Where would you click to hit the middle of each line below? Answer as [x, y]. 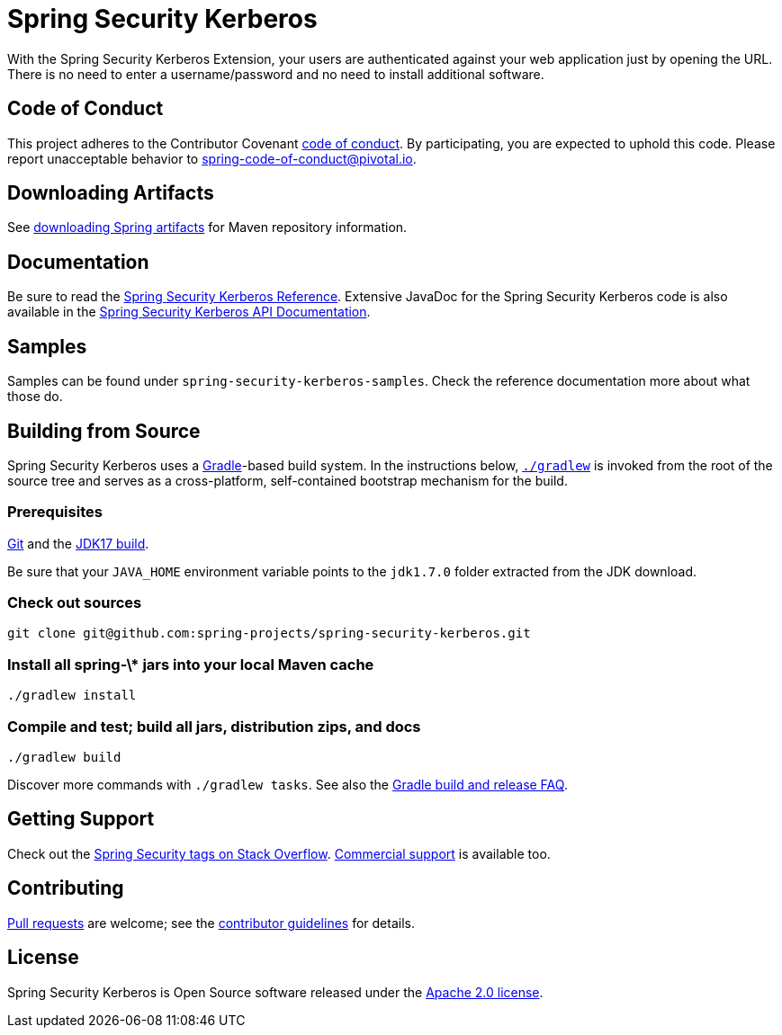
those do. [35, 397]
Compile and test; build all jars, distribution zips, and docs [214, 726]
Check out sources [75, 603]
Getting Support [81, 819]
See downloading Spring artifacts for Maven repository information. [207, 228]
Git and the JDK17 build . [78, 543]
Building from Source [104, 431]
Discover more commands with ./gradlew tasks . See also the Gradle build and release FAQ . [288, 784]
